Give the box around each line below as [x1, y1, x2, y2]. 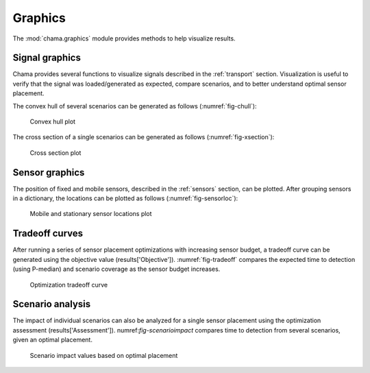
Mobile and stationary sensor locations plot [29, 210, 152, 218]
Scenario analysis [12, 298, 91, 310]
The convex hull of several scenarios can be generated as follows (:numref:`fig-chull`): [12, 101, 257, 110]
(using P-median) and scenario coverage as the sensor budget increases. [12, 265, 221, 274]
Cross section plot [29, 148, 82, 157]
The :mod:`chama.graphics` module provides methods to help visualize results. [12, 34, 236, 43]
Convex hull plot [29, 117, 75, 126]
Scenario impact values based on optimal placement [29, 351, 178, 359]
